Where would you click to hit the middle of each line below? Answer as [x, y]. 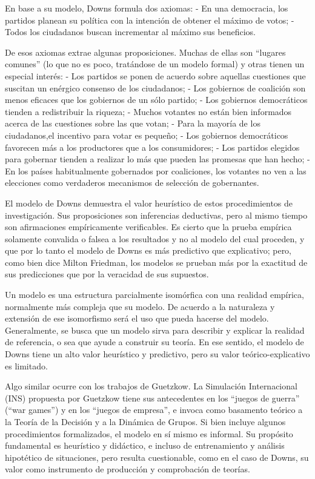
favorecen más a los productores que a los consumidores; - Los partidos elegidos [152, 147]
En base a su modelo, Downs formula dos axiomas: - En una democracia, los [147, 8]
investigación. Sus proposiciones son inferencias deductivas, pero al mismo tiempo [156, 215]
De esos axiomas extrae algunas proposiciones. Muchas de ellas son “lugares [145, 52]
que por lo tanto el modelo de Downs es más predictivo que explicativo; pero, [148, 250]
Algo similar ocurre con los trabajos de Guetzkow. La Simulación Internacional [151, 386]
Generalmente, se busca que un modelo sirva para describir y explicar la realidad [155, 330]
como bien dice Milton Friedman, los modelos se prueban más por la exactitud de [156, 262]
